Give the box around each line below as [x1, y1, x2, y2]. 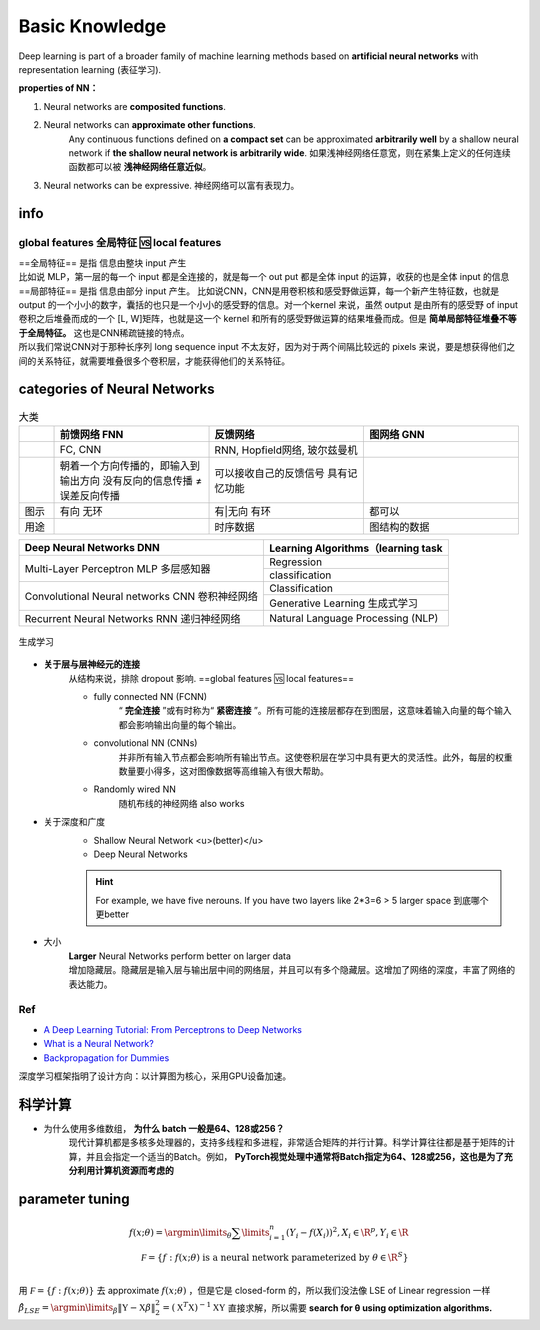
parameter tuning [18, 1190, 130, 1207]
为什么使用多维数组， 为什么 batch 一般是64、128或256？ [43, 1122, 285, 1134]
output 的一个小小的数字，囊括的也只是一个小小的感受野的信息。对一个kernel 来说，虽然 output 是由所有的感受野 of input [18, 299, 519, 310]
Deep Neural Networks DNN [24, 540, 160, 554]
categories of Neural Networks [18, 381, 215, 398]
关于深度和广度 [43, 816, 105, 828]
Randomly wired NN [93, 783, 177, 795]
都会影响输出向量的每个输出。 [118, 718, 242, 730]
